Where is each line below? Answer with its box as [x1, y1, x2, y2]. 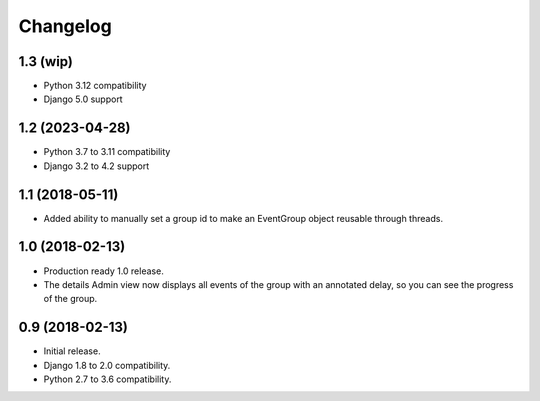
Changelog [18, 15, 112, 37]
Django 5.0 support [43, 93, 124, 105]
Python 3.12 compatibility [43, 80, 147, 92]
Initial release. [43, 345, 101, 357]
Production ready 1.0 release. [43, 265, 164, 277]
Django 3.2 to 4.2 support [43, 160, 150, 172]
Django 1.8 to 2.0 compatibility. [43, 359, 171, 371]
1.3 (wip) [18, 53, 74, 70]
